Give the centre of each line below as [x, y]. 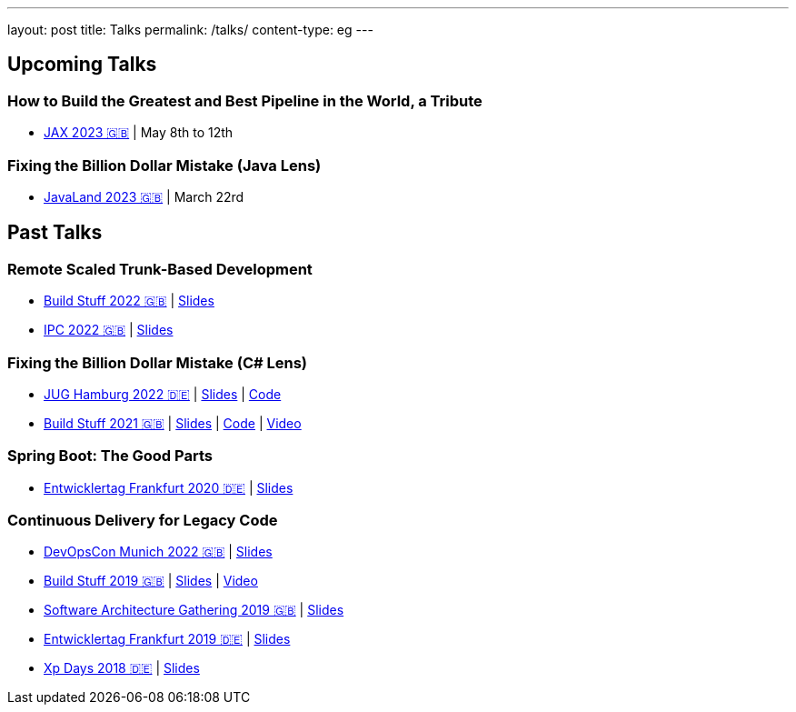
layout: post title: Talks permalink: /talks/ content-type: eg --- [190, 30]
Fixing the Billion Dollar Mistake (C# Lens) [157, 362]
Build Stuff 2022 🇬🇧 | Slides [129, 301]
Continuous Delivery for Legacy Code [143, 521]
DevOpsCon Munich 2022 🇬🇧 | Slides [158, 552]
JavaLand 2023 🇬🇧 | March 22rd [144, 196]
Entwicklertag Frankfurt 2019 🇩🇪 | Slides [167, 639]
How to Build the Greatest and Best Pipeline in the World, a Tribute [245, 100]
